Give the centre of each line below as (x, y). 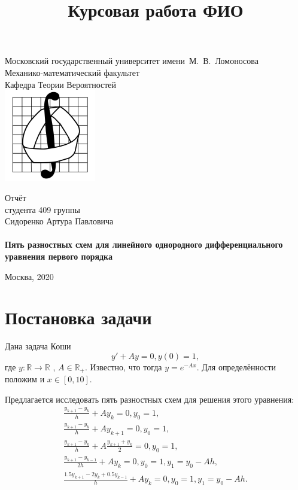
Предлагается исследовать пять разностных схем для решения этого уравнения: (150, 399)
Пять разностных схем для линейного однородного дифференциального (144, 244)
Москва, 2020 (29, 276)
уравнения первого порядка (59, 256)
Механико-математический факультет (72, 72)
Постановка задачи (78, 317)
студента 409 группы (42, 209)
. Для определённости (236, 366)
